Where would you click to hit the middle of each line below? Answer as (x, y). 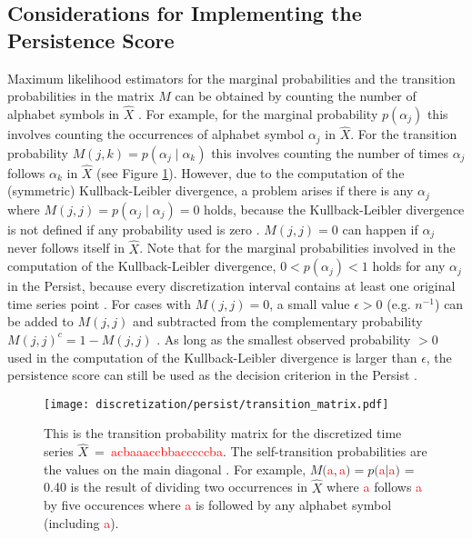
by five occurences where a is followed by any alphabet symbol (218, 505)
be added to (40, 321)
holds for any (409, 266)
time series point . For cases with (99, 303)
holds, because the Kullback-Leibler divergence (334, 209)
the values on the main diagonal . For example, (175, 469)
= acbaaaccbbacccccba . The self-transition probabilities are (261, 451)
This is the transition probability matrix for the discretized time (223, 433)
